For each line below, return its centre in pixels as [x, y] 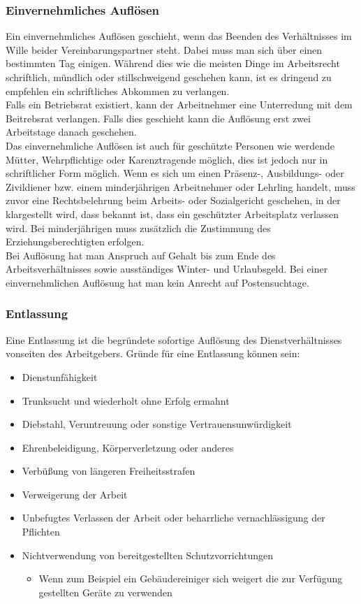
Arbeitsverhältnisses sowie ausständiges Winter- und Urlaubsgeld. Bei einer [167, 269]
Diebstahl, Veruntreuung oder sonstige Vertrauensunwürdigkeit [157, 424]
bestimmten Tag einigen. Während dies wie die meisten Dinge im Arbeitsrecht [173, 63]
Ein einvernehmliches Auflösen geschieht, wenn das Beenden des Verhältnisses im [179, 36]
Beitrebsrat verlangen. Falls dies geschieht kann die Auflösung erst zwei [158, 118]
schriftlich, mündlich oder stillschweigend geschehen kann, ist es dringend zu [169, 77]
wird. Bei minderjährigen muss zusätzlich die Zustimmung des [138, 228]
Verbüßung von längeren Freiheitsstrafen [109, 471]
